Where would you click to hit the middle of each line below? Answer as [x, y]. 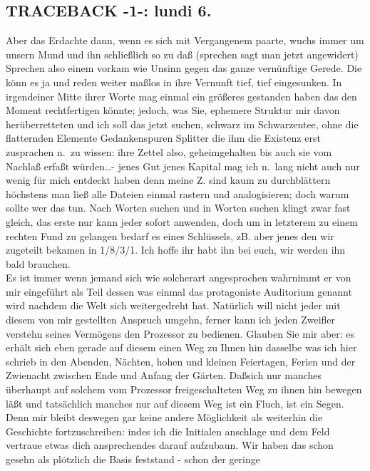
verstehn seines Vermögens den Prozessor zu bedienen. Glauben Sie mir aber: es [180, 333]
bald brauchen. [38, 263]
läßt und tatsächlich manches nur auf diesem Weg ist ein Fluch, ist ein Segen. [175, 403]
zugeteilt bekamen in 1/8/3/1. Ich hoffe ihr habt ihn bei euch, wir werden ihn [176, 250]
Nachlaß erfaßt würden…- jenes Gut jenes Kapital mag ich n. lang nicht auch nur [183, 166]
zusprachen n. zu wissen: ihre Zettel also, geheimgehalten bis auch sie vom [169, 151]
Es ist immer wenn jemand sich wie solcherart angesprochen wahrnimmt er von [179, 278]
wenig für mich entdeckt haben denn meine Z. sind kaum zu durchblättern [168, 180]
